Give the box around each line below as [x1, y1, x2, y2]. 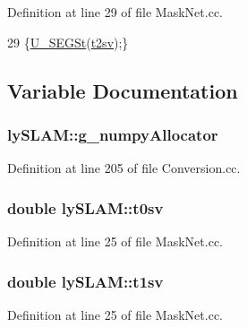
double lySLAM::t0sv [7, 196, 164, 219]
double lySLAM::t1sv [7, 270, 164, 292]
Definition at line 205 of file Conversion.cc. [7, 159, 241, 177]
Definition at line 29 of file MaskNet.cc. [7, 3, 223, 21]
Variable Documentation [7, 76, 238, 104]
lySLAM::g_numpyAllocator [7, 123, 218, 145]
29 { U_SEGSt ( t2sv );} [7, 32, 129, 51]
